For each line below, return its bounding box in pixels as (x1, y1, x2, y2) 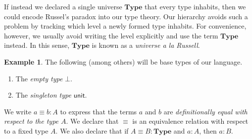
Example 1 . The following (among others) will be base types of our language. (4, 56, 243, 67)
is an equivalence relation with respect (132, 116, 249, 126)
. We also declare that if (55, 125, 129, 136)
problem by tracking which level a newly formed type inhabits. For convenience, (4, 21, 247, 31)
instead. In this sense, (4, 40, 70, 50)
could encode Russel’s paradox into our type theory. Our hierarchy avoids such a (4, 11, 248, 21)
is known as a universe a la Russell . (92, 40, 200, 50)
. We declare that (66, 116, 119, 126)
